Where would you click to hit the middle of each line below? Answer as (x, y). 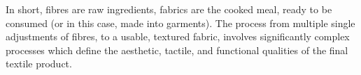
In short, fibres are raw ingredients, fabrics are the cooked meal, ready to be (169, 9)
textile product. (39, 64)
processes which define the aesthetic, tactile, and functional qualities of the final (177, 50)
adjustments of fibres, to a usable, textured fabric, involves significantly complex (178, 36)
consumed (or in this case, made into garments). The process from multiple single (180, 23)
